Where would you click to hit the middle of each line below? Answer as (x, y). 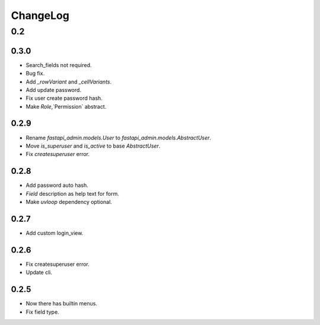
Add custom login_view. (55, 233)
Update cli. (39, 272)
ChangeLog (40, 15)
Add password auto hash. (57, 185)
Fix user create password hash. (64, 98)
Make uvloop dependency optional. (69, 202)
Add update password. (54, 90)
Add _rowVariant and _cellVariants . (69, 82)
